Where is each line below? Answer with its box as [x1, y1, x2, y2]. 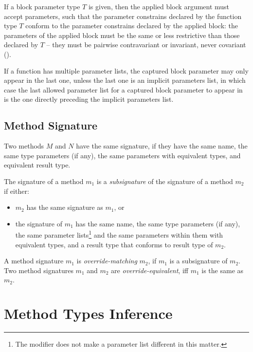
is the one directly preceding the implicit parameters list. [4, 94, 174, 104]
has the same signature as [26, 202, 103, 212]
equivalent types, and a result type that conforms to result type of [15, 239, 213, 249]
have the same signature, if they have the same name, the [76, 141, 248, 151]
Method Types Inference [4, 303, 173, 323]
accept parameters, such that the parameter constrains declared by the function [4, 11, 242, 21]
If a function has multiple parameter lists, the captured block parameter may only [4, 65, 249, 75]
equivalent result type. [4, 160, 71, 170]
